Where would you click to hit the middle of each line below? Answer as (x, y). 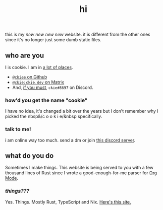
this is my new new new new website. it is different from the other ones (78, 35)
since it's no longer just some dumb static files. (53, 40)
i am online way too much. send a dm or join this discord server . (70, 140)
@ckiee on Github (29, 77)
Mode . (12, 178)
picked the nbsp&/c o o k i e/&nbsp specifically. (54, 116)
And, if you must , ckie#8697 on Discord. (53, 87)
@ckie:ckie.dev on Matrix (38, 82)
